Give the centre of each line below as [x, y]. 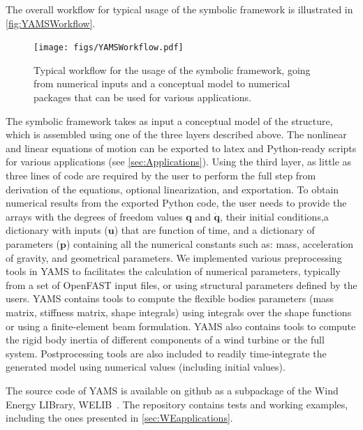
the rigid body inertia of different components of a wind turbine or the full [165, 340]
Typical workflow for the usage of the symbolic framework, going [172, 69]
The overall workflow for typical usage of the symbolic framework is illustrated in [179, 9]
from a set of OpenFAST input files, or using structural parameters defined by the [181, 284]
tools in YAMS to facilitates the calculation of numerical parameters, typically [173, 271]
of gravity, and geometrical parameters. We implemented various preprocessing [174, 257]
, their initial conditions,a [274, 216]
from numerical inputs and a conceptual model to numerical [162, 83]
